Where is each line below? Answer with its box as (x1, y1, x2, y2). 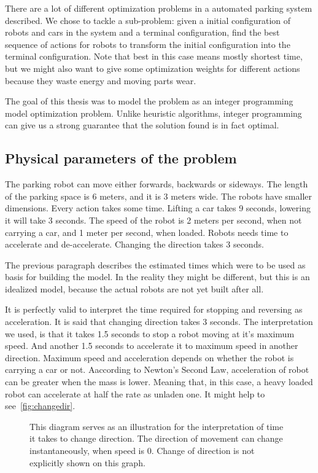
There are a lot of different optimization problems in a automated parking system (5, 2, 312, 14)
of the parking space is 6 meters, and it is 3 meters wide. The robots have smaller (5, 189, 312, 202)
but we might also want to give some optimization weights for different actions (5, 61, 300, 74)
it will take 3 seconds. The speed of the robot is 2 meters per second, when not (5, 213, 302, 226)
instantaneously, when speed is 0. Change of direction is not (29, 444, 255, 457)
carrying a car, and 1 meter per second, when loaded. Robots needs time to (5, 225, 289, 238)
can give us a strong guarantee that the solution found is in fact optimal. (5, 119, 279, 131)
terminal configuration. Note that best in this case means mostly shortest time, (5, 50, 303, 63)
